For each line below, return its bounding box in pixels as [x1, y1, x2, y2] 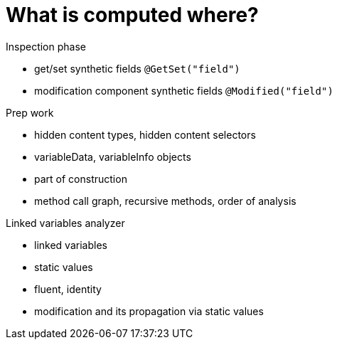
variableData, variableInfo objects [34, 150, 191, 163]
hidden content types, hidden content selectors [34, 128, 256, 141]
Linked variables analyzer [6, 216, 125, 229]
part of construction [34, 172, 127, 185]
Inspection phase [6, 40, 86, 53]
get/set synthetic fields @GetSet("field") [34, 62, 240, 75]
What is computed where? [6, 3, 259, 27]
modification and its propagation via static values [34, 304, 264, 317]
